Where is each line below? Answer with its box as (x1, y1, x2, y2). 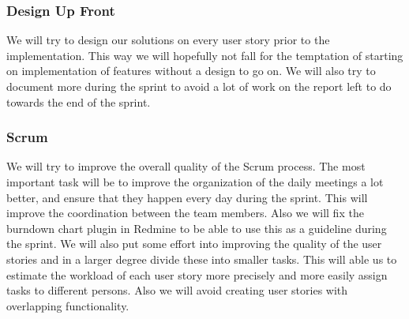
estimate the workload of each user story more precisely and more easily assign (6, 266, 388, 283)
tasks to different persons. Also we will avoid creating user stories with (6, 282, 348, 298)
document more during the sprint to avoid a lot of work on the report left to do (6, 78, 392, 94)
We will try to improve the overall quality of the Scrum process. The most (6, 158, 366, 175)
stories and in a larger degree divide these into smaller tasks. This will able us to (6, 250, 397, 267)
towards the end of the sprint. (6, 93, 151, 110)
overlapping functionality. (6, 297, 129, 313)
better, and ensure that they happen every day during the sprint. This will (6, 189, 368, 205)
